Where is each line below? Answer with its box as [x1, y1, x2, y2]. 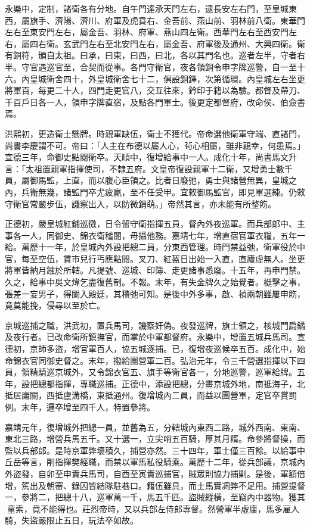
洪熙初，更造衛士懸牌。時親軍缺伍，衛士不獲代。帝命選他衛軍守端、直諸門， [5, 127, 305, 139]
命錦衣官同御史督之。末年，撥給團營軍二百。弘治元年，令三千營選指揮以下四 [5, 354, 305, 366]
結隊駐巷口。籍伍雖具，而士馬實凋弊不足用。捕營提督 [96, 479, 305, 491]
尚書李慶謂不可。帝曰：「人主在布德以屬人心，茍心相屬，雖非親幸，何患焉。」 [5, 139, 305, 151]
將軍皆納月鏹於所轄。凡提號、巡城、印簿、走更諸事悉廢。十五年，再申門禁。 [5, 264, 305, 276]
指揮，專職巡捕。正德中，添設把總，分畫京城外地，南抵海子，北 [54, 377, 305, 389]
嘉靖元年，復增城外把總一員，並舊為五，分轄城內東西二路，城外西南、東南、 [5, 420, 305, 433]
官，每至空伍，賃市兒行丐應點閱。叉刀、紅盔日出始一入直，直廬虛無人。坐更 [5, 252, 305, 264]
